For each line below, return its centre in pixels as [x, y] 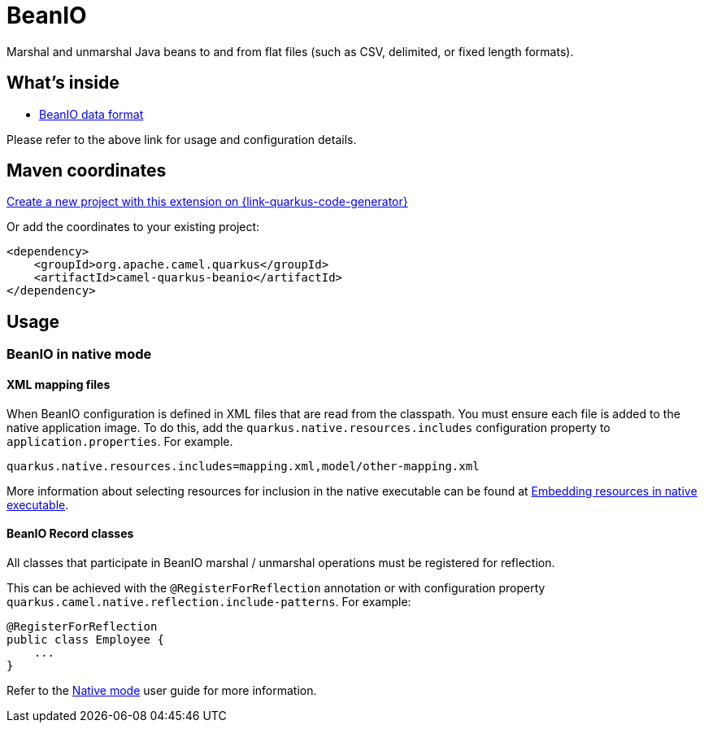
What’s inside [63, 83]
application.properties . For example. [120, 441]
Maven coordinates [87, 171]
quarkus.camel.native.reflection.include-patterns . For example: [209, 601]
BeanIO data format [91, 114]
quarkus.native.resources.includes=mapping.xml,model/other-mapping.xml [243, 466]
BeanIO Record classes [70, 534]
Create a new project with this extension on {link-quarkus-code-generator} [207, 202]
